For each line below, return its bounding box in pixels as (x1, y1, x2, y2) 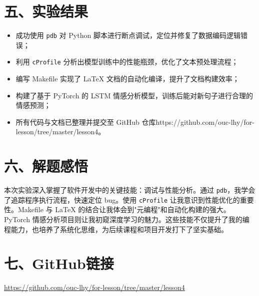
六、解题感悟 (4, 156, 88, 176)
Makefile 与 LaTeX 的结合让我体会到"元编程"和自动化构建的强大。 (17, 204, 230, 215)
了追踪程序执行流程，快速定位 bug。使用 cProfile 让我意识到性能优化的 (4, 194, 240, 205)
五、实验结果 (4, 1, 88, 21)
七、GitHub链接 (4, 253, 114, 274)
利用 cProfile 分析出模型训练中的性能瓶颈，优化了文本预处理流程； (15, 56, 238, 67)
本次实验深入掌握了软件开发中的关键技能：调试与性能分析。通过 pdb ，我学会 (4, 185, 255, 195)
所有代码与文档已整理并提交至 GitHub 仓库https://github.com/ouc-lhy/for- (15, 116, 254, 127)
